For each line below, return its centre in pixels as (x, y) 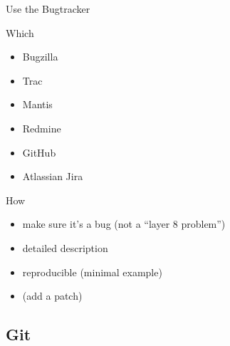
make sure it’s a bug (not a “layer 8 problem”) (124, 224)
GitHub (39, 152)
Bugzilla (40, 57)
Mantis (37, 104)
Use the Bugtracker (48, 9)
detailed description (65, 247)
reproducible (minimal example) (92, 272)
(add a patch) (52, 296)
